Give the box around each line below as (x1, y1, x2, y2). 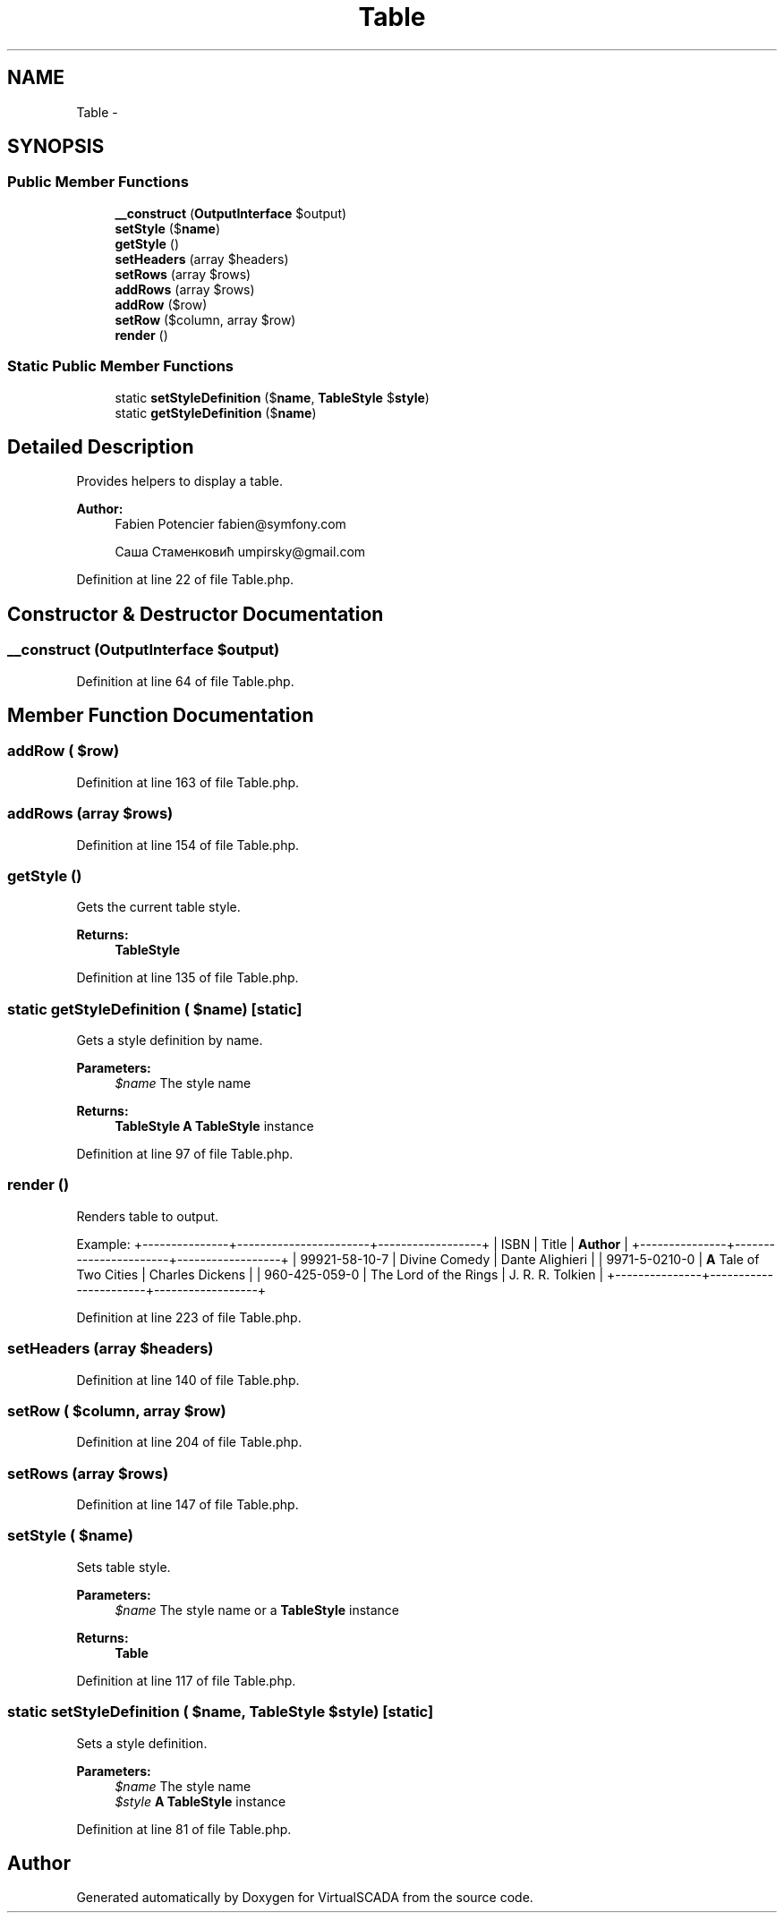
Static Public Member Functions (7, 357, 234, 376)
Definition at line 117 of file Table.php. (76, 1672, 296, 1688)
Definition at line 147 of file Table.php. (76, 1497, 299, 1513)
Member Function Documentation (7, 704, 314, 727)
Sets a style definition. (76, 1735, 208, 1751)
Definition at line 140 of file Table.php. (76, 1372, 300, 1388)
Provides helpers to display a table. (76, 473, 283, 489)
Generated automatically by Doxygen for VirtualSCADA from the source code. (76, 1890, 533, 1906)
